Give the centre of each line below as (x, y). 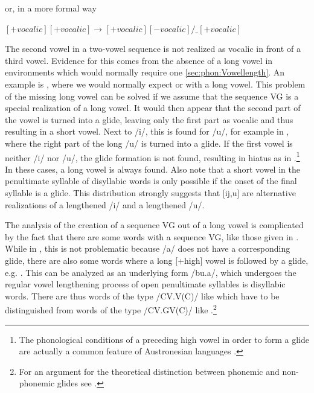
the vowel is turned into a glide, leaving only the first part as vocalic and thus (149, 119)
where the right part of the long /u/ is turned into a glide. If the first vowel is (149, 143)
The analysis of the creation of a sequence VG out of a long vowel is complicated (154, 225)
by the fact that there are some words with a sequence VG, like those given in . (152, 236)
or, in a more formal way (51, 8)
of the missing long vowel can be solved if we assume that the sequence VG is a (152, 96)
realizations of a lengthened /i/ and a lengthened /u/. (105, 204)
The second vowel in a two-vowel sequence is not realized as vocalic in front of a (153, 49)
